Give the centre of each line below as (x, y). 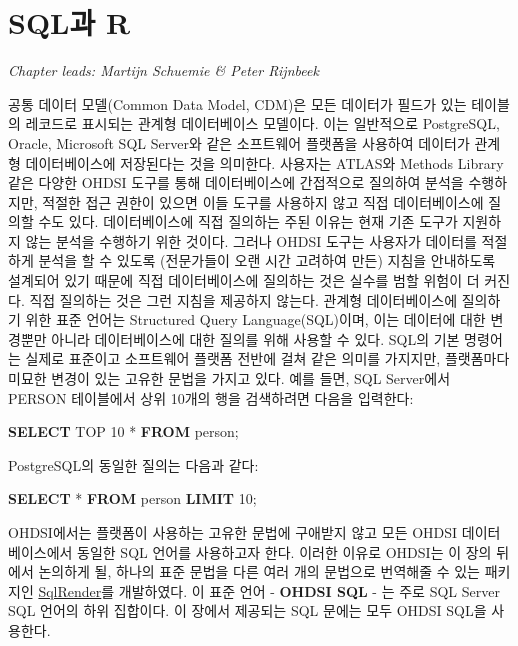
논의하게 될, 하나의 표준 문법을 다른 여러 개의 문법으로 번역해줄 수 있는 (259, 571)
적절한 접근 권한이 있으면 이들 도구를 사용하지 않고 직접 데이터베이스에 (263, 201)
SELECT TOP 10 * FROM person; (123, 431)
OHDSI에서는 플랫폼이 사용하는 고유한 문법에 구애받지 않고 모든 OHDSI (233, 532)
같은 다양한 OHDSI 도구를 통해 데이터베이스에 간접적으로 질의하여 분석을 (236, 182)
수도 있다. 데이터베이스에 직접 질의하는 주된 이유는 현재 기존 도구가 (248, 221)
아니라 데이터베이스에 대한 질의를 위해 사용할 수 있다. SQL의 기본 (255, 338)
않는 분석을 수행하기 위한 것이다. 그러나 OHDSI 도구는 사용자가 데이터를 (251, 240)
